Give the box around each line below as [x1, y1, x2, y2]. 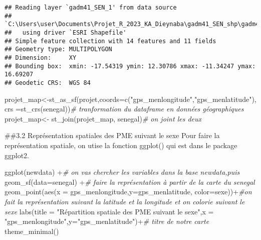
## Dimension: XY [5, 54, 77, 61]
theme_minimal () [5, 225, 59, 236]
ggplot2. [5, 150, 30, 160]
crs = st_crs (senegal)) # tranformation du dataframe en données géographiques [5, 103, 244, 114]
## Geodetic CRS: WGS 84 [5, 79, 91, 86]
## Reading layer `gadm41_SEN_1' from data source [5, 4, 177, 11]
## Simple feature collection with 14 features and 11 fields [5, 37, 216, 45]
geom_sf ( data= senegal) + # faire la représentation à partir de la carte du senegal [5, 176, 255, 187]
